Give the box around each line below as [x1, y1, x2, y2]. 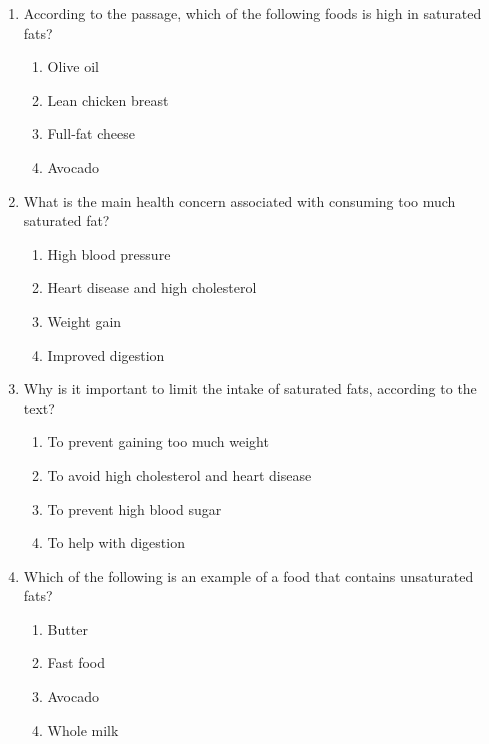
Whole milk [47, 719, 119, 740]
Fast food [47, 652, 106, 673]
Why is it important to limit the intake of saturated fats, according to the [23, 378, 477, 399]
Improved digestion [47, 344, 165, 365]
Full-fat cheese [47, 123, 135, 144]
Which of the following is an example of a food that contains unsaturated [23, 565, 474, 586]
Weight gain [47, 310, 122, 331]
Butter [47, 618, 88, 639]
